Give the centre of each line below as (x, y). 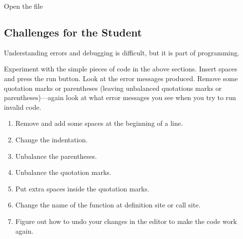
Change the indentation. (51, 139)
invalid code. (23, 107)
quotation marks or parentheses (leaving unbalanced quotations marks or (113, 88)
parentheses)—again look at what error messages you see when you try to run (120, 97)
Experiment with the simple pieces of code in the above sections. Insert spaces (121, 69)
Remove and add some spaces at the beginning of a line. (99, 123)
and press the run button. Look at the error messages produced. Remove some (121, 78)
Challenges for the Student (73, 32)
